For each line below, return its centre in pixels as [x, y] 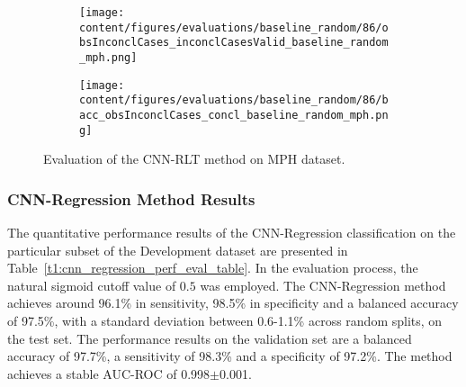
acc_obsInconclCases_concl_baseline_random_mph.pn [234, 115]
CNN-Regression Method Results [131, 198]
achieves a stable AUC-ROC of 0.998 [109, 373]
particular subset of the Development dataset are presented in [178, 250]
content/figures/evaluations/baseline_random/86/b [234, 100]
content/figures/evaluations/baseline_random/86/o [234, 27]
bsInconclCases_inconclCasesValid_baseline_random [234, 43]
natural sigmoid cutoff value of [92, 285]
